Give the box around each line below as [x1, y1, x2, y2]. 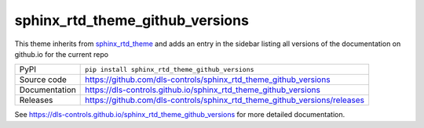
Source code [19, 74, 67, 85]
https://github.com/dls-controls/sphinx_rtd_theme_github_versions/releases [85, 94, 365, 105]
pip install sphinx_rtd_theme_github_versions [85, 65, 254, 73]
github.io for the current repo [14, 49, 109, 59]
